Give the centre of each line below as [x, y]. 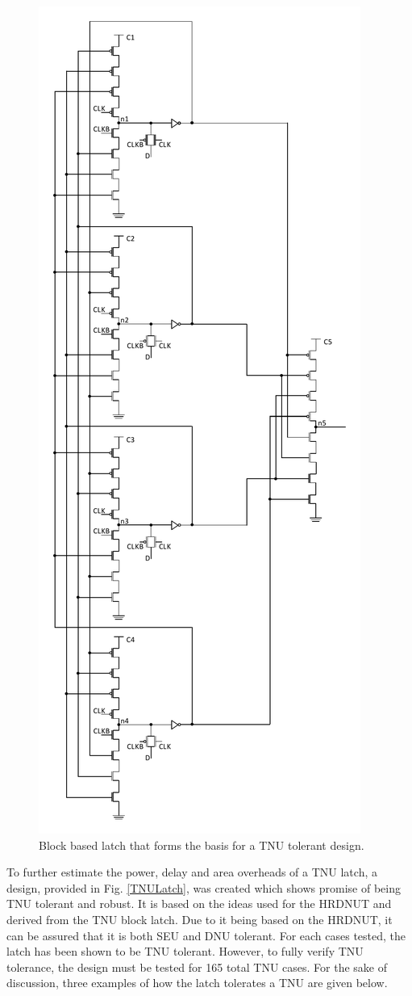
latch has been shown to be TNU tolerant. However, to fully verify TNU [185, 951]
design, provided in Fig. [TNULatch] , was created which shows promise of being [204, 887]
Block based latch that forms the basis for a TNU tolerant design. [202, 845]
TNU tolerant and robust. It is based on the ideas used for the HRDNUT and [199, 904]
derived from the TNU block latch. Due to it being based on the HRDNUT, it [200, 919]
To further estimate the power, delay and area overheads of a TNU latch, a [192, 872]
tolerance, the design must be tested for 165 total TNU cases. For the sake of [197, 967]
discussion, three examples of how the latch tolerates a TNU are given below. [197, 983]
